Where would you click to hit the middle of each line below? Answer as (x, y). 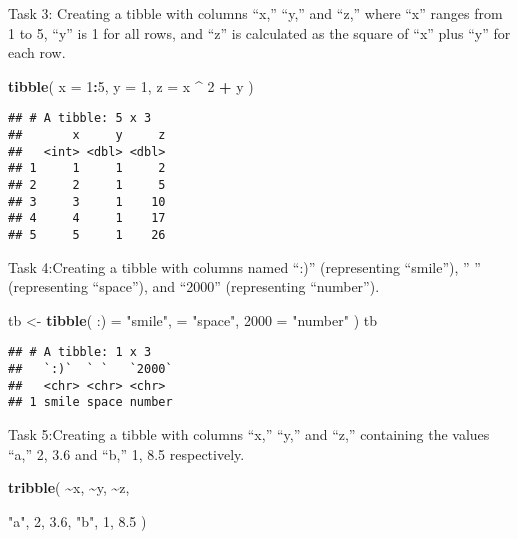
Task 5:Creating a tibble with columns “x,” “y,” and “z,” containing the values (249, 434)
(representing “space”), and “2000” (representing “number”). (194, 286)
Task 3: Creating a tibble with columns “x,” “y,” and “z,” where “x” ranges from (255, 13)
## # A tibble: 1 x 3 (80, 352)
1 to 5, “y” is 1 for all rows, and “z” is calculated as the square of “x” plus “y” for (259, 32)
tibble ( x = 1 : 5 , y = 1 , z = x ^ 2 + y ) (131, 85)
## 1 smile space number (90, 402)
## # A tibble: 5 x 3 (80, 118)
